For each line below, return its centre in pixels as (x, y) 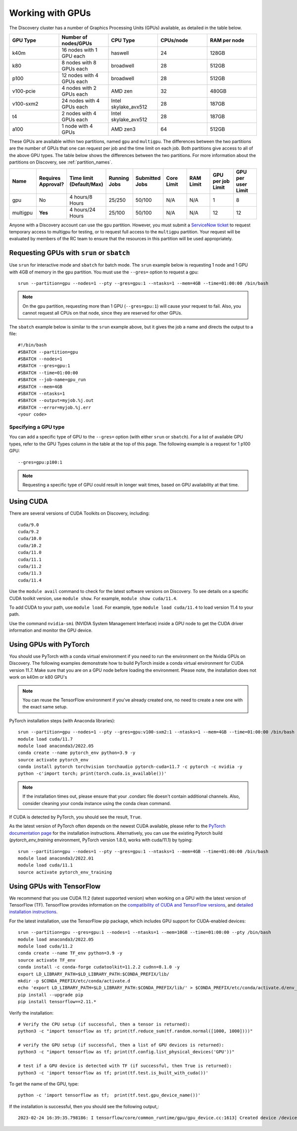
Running (119, 178)
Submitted (148, 178)
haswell (120, 53)
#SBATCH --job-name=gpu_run (52, 380)
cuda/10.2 (30, 545)
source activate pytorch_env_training (65, 872)
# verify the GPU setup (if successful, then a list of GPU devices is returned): (121, 1045)
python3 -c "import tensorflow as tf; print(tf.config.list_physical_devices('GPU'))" (126, 1052)
